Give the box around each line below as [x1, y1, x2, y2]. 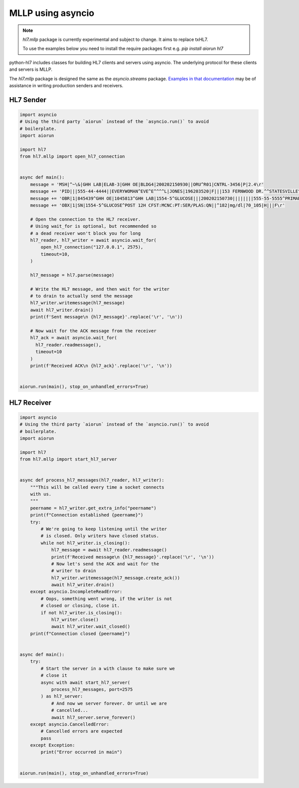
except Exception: [30, 743, 75, 748]
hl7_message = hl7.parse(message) [30, 272, 115, 278]
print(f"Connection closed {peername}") [30, 630, 131, 636]
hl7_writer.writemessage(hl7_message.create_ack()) [51, 575, 180, 581]
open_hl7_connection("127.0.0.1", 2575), [40, 244, 144, 250]
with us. [30, 491, 52, 497]
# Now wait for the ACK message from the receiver [30, 328, 156, 333]
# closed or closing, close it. [40, 603, 120, 609]
